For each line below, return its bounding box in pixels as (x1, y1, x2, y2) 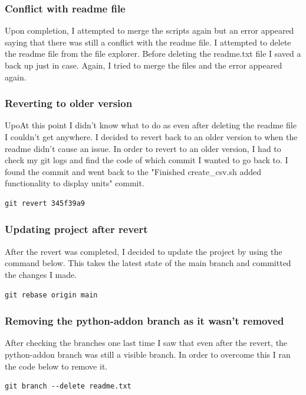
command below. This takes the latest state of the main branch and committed (5, 257, 291, 269)
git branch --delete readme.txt (5, 382, 131, 391)
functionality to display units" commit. (5, 177, 144, 189)
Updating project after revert (5, 222, 148, 237)
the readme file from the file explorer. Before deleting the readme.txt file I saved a (5, 47, 301, 60)
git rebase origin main (5, 290, 98, 299)
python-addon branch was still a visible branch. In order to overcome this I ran (5, 348, 291, 360)
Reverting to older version (5, 96, 133, 111)
